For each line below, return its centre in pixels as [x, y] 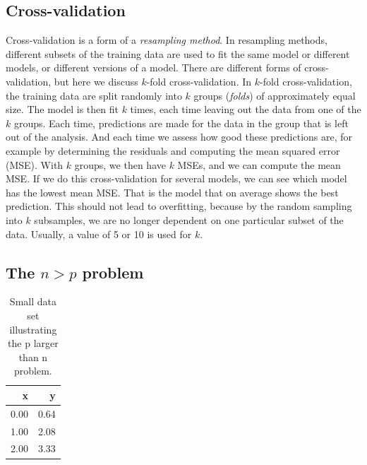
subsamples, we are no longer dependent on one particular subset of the [189, 219]
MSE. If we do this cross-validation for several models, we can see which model [176, 178]
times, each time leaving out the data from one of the [246, 109]
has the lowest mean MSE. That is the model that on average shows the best [172, 192]
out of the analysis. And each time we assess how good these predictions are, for [179, 137]
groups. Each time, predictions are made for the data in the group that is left [181, 123]
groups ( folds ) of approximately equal [275, 95]
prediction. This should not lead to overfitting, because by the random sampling [179, 206]
